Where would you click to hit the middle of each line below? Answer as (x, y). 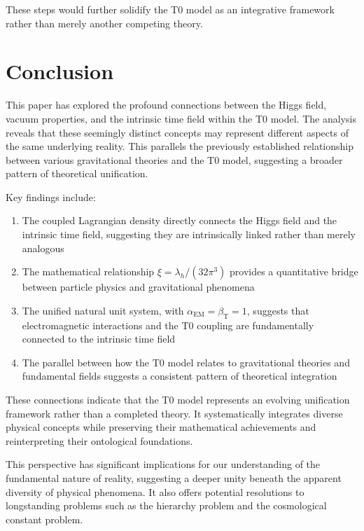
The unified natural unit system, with (103, 310)
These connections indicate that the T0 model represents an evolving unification (178, 400)
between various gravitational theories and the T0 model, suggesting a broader (174, 159)
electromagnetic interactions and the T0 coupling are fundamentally (168, 325)
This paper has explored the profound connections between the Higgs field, (166, 105)
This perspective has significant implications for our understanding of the (163, 464)
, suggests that (278, 310)
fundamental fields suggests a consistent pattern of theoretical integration (180, 376)
